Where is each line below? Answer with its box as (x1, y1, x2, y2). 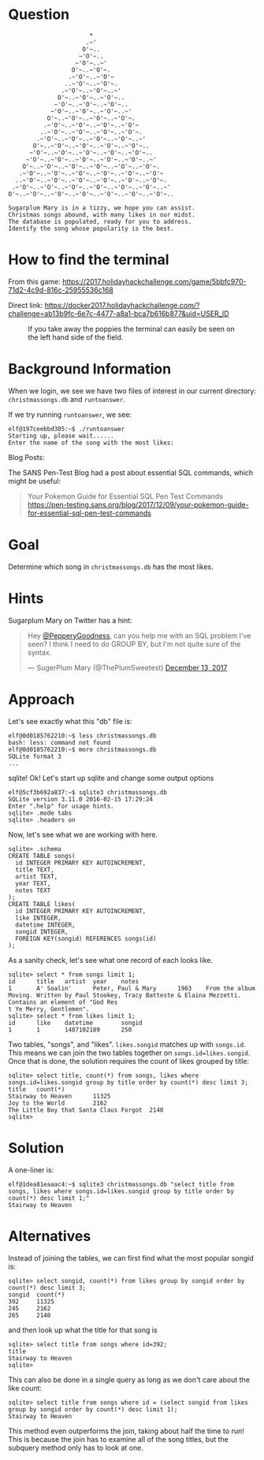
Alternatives (8, 1227, 91, 1245)
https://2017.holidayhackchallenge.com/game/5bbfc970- (61, 277, 247, 286)
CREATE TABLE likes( (8, 900, 76, 908)
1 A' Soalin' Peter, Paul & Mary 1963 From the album (8, 984, 256, 992)
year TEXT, (15, 879, 51, 887)
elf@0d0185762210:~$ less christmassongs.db (8, 731, 157, 740)
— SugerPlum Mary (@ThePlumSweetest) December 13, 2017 (27, 663, 228, 672)
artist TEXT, (15, 872, 58, 880)
